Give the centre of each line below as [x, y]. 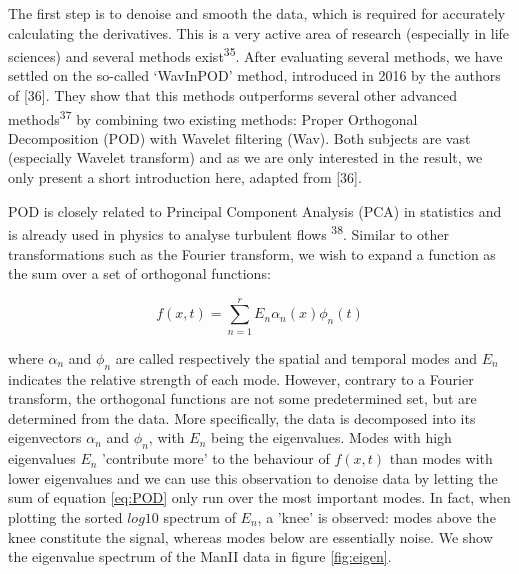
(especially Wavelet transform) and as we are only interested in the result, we [245, 157]
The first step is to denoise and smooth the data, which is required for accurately [257, 13]
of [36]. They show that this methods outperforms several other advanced [232, 95]
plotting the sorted [65, 516]
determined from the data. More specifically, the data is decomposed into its [242, 417]
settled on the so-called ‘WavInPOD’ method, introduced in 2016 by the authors [254, 75]
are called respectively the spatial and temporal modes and [296, 357]
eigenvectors [45, 437]
